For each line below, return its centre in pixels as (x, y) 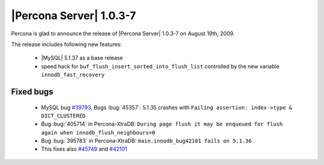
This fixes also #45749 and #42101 (84, 149)
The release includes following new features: (67, 44)
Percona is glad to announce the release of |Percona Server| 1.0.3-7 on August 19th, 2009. (123, 33)
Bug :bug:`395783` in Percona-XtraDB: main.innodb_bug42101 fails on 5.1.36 (146, 141)
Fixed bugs (32, 92)
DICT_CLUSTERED (64, 116)
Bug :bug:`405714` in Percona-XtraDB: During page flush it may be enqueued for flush (162, 124)
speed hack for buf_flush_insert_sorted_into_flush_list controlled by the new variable (160, 66)
